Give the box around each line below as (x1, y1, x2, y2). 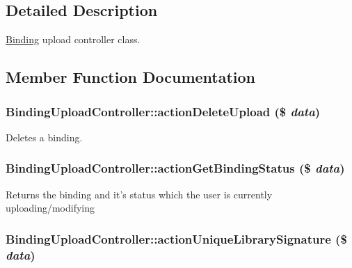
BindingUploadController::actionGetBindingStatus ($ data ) (6, 159, 345, 177)
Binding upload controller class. (6, 32, 141, 47)
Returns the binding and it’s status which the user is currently (6, 187, 273, 201)
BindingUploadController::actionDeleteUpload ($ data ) (6, 102, 321, 120)
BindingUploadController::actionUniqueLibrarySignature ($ (6, 230, 347, 247)
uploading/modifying (6, 200, 95, 215)
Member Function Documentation (6, 66, 256, 88)
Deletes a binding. (6, 129, 83, 144)
